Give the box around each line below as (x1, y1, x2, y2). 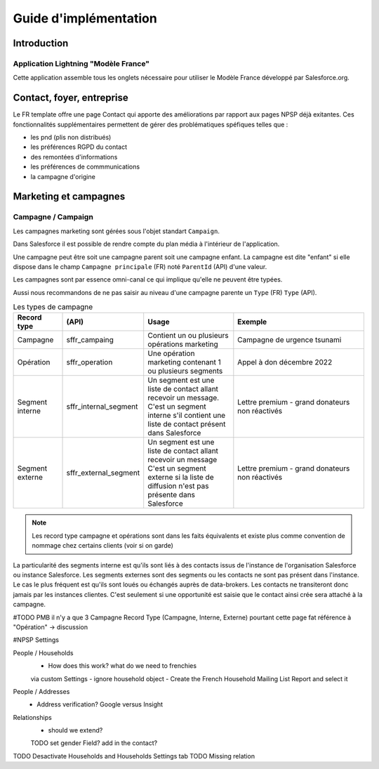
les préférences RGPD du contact (30, 143, 128, 151)
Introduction (13, 37, 69, 49)
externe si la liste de (147, 473, 214, 482)
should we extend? (48, 726, 103, 735)
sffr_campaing (66, 335, 114, 345)
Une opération (147, 348, 195, 358)
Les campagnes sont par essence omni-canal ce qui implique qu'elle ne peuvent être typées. (13, 275, 283, 284)
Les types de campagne (13, 302, 93, 312)
